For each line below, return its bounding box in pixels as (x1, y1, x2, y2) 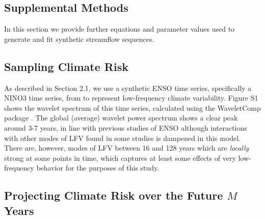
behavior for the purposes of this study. (36, 162, 160, 173)
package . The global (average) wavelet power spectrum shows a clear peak (4, 112, 238, 123)
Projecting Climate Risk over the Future (4, 187, 223, 203)
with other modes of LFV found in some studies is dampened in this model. (4, 132, 241, 143)
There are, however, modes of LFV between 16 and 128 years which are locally (4, 142, 249, 153)
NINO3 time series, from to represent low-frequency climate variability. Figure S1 (4, 92, 258, 103)
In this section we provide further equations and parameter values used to (4, 23, 235, 34)
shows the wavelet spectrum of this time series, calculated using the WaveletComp (4, 102, 261, 113)
